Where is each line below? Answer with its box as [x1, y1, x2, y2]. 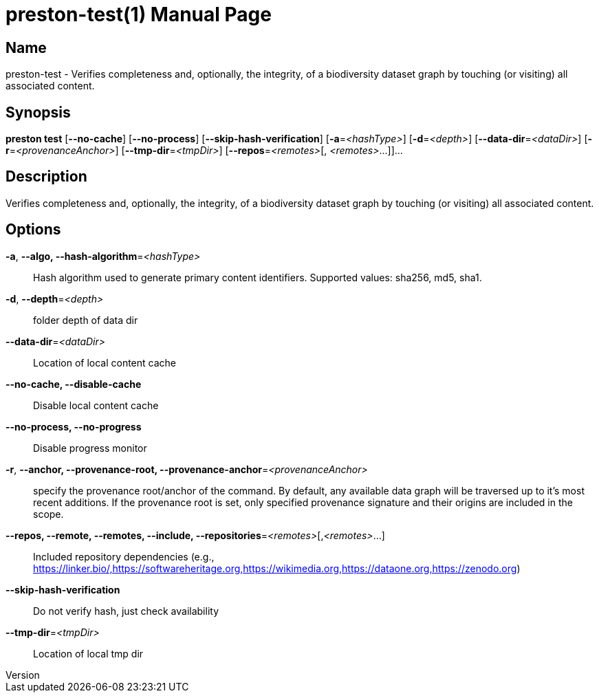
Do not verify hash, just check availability [33, 604, 219, 617]
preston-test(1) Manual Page [6, 3, 272, 26]
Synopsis [6, 103, 71, 121]
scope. [33, 508, 64, 520]
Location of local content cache [33, 356, 176, 369]
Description [6, 168, 87, 186]
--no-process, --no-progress [6, 420, 142, 433]
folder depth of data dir [33, 314, 138, 326]
